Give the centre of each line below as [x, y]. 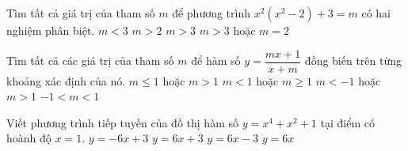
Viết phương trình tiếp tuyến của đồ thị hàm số [122, 122]
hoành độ [29, 138]
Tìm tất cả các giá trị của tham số [90, 60]
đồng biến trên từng [353, 60]
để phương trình [212, 13]
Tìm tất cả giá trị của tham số [81, 13]
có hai [376, 13]
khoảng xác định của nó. [66, 80]
